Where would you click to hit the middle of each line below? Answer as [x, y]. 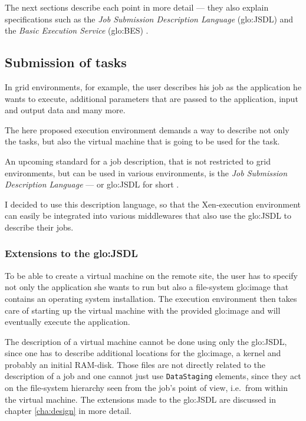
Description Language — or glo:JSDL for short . [92, 184]
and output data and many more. [65, 110]
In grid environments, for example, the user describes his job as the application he [153, 86]
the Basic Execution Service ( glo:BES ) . [77, 30]
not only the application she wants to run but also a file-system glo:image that [147, 287]
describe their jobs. [39, 227]
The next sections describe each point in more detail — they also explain [137, 7]
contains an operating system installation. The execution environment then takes [151, 298]
